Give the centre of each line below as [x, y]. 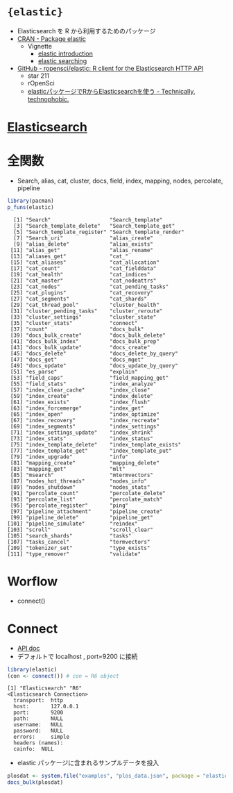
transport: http [38, 701]
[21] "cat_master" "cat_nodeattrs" [83, 281]
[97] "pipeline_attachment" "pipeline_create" [86, 511]
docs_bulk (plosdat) [35, 783]
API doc [28, 648]
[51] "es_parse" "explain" [74, 372]
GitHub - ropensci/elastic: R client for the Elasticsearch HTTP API [110, 68]
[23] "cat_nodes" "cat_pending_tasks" [89, 287]
